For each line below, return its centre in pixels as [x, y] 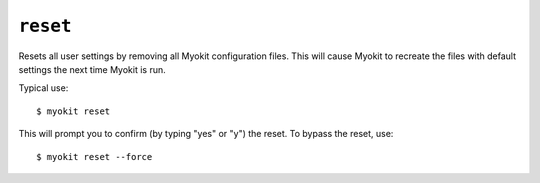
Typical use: [43, 88]
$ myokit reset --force [94, 156]
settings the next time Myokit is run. [92, 69]
